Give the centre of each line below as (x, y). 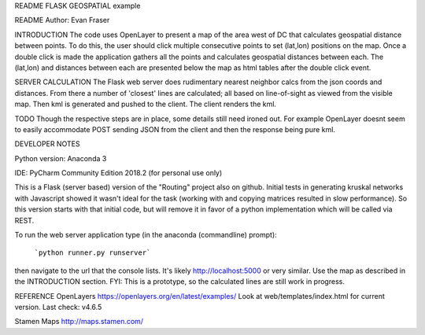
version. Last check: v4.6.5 (58, 307)
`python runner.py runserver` (92, 253)
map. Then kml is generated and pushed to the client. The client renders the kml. (146, 104)
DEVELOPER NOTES (47, 144)
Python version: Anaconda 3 (61, 158)
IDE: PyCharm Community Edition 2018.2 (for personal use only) (118, 173)
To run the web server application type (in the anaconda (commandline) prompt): (146, 235)
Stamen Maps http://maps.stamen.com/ (79, 322)
